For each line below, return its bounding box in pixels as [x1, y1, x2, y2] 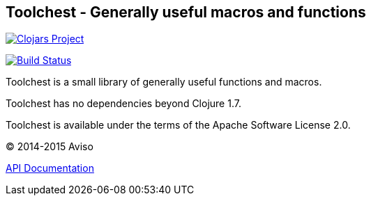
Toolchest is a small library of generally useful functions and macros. [6, 76, 322, 88]
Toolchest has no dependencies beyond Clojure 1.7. [6, 97, 241, 110]
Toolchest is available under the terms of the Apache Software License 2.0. [6, 119, 351, 131]
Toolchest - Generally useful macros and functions [6, 3, 366, 21]
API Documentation [6, 162, 94, 175]
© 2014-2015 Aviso [6, 140, 93, 153]
